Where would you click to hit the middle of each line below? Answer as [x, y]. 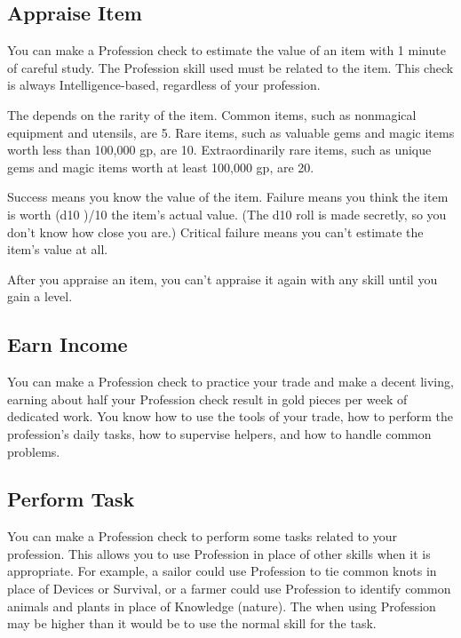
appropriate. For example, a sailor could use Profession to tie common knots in [222, 571]
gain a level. [40, 296]
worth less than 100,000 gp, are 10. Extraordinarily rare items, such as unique [219, 150]
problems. [34, 451]
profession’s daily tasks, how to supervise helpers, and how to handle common [219, 433]
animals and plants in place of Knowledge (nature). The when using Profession [222, 606]
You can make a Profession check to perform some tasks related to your [202, 536]
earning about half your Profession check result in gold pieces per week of [207, 399]
